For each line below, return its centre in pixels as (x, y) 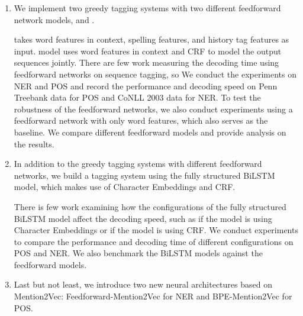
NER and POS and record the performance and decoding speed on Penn (146, 86)
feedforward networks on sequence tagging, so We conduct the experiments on (155, 74)
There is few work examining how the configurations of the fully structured (150, 206)
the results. (34, 144)
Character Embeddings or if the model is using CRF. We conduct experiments (156, 230)
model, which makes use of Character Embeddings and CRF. (125, 187)
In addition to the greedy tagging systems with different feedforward (138, 164)
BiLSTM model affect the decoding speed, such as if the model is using (143, 218)
